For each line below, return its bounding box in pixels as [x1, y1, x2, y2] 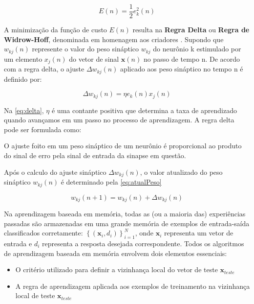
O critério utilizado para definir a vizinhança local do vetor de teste [15, 264, 218, 275]
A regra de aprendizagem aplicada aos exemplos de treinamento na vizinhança [15, 281, 250, 291]
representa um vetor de [164, 228, 233, 238]
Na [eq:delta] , [4, 105, 44, 115]
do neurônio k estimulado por [153, 44, 241, 54]
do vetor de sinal [69, 53, 119, 64]
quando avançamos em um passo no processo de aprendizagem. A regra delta [4, 115, 234, 125]
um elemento [4, 53, 42, 64]
